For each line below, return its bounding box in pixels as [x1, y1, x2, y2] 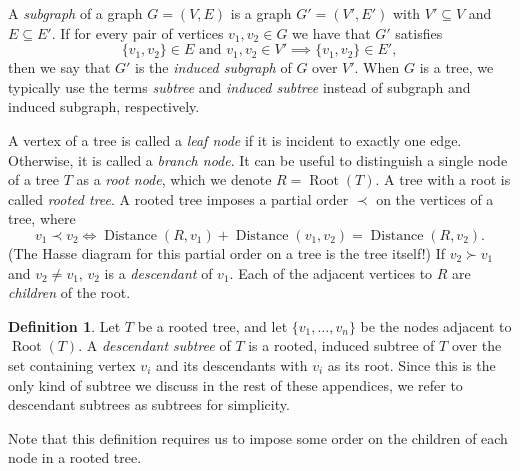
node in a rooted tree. [8, 447, 142, 468]
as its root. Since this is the [327, 354, 496, 375]
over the [451, 335, 502, 356]
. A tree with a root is [375, 169, 511, 190]
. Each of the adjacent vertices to [229, 262, 433, 283]
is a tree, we [419, 57, 494, 78]
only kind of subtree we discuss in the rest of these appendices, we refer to [8, 374, 463, 395]
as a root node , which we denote [76, 169, 272, 190]
